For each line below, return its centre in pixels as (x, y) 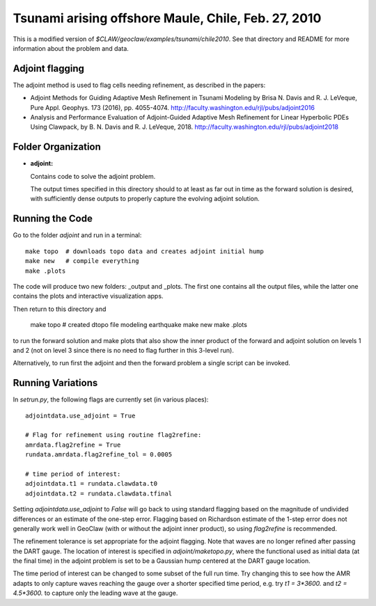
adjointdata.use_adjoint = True (80, 415)
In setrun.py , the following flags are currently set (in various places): (111, 399)
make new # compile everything (82, 261)
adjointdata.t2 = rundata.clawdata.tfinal (99, 493)
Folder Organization (57, 147)
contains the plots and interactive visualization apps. (88, 296)
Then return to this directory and (60, 309)
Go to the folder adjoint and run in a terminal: (77, 235)
